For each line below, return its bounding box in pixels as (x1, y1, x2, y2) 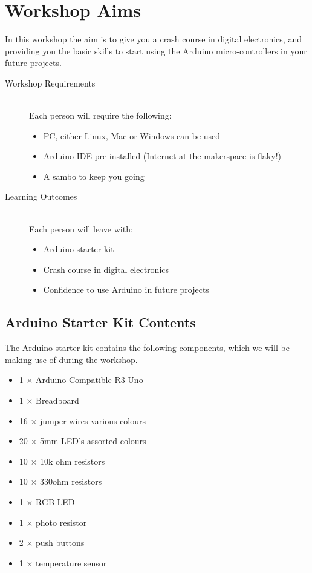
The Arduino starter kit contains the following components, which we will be (5, 341, 290, 354)
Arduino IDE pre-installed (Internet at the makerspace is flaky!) (43, 149, 281, 162)
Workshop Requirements (5, 76, 96, 89)
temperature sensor (36, 556, 107, 569)
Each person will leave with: (29, 222, 133, 235)
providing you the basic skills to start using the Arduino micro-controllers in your (5, 44, 307, 57)
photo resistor (36, 516, 87, 528)
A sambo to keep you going (43, 169, 145, 182)
